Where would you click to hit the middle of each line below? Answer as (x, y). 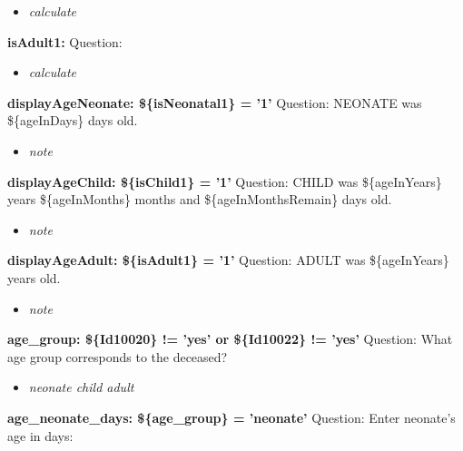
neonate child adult (81, 387)
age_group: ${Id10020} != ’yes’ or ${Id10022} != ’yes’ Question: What (230, 339)
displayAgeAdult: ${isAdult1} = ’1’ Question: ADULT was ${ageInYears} (228, 260)
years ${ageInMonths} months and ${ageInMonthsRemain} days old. (200, 199)
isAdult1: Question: (65, 41)
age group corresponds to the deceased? (118, 356)
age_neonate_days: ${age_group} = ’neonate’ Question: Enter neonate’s (231, 417)
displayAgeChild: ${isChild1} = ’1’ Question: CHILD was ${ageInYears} (225, 181)
